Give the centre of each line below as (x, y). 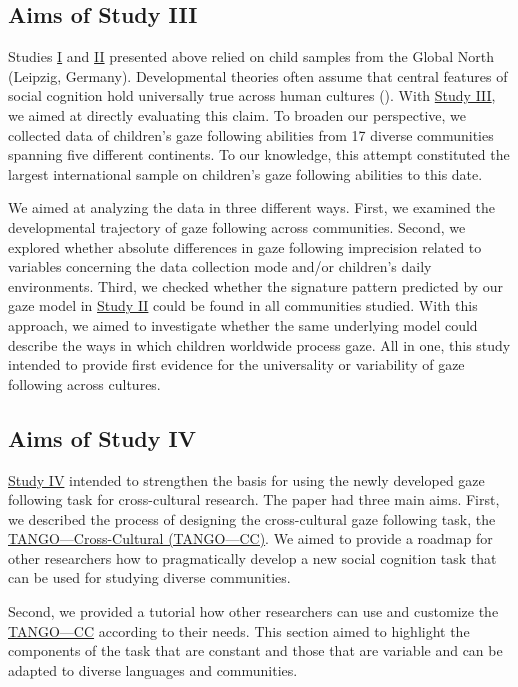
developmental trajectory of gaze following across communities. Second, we (237, 226)
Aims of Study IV (102, 437)
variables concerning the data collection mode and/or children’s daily (220, 266)
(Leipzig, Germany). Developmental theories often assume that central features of (258, 75)
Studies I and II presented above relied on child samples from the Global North (251, 56)
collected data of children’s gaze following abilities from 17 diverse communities (251, 134)
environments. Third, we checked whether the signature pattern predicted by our (256, 285)
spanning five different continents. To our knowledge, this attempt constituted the (259, 154)
